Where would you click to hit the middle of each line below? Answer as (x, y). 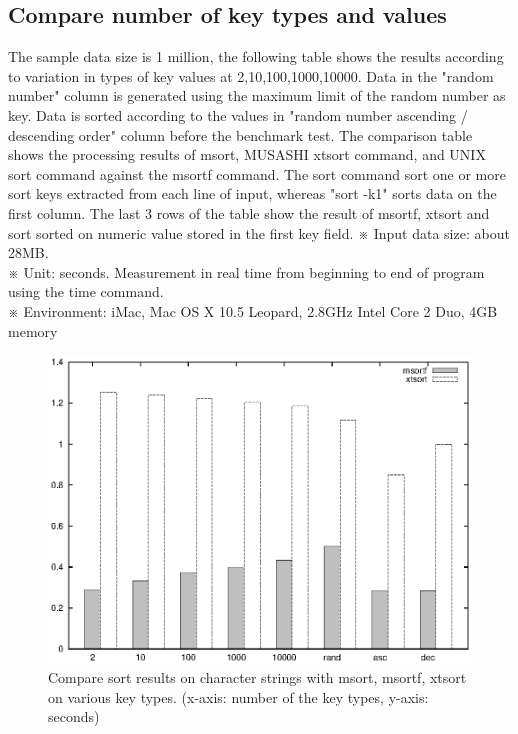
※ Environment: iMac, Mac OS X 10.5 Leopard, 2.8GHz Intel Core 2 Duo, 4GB (253, 310)
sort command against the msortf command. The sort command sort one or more (257, 173)
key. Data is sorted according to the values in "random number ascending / (238, 114)
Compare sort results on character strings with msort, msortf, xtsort (257, 677)
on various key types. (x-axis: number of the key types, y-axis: (238, 696)
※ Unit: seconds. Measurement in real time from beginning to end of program (246, 271)
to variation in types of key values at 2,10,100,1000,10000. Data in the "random (251, 75)
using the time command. (86, 291)
